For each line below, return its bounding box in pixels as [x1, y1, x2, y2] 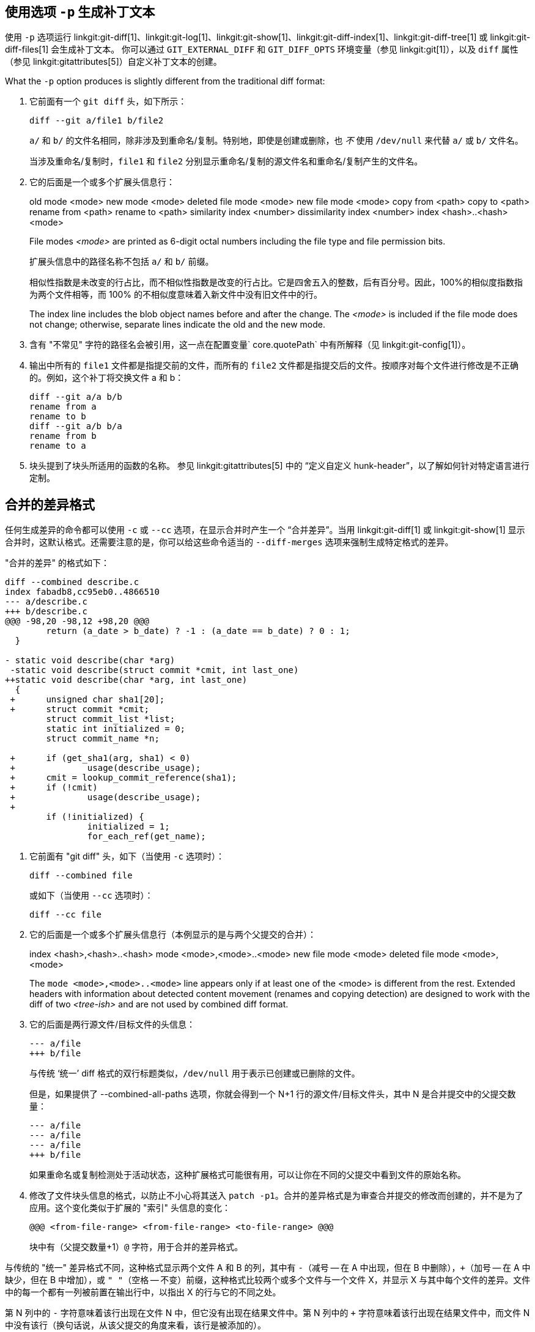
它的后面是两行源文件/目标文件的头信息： [29, 1019, 196, 1030]
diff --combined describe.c [5, 577, 139, 587]
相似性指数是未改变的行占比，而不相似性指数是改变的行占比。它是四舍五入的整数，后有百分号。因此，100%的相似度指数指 [29, 277, 523, 288]
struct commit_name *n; [46, 734, 160, 744]
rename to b [29, 411, 86, 422]
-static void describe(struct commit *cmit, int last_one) [10, 665, 299, 675]
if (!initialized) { [46, 812, 144, 822]
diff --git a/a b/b [29, 392, 122, 402]
